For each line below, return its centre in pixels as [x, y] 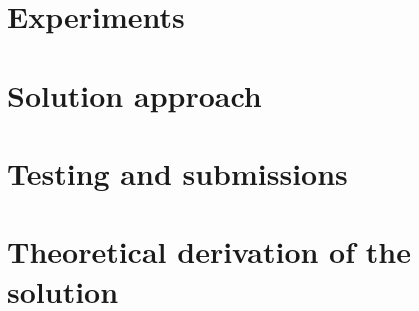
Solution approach [134, 94]
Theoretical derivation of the [209, 251]
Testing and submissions [177, 172]
